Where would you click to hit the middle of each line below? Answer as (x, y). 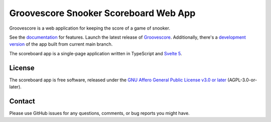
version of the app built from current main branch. (61, 44)
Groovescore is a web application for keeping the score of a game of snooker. (90, 28)
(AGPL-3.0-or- (242, 80)
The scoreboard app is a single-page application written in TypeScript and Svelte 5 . (96, 53)
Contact (22, 101)
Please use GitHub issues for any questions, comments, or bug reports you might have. (100, 113)
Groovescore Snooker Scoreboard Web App (102, 13)
